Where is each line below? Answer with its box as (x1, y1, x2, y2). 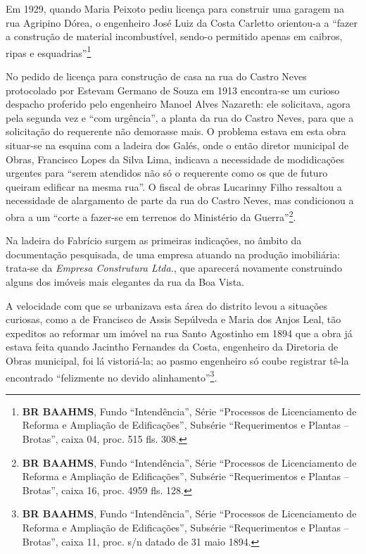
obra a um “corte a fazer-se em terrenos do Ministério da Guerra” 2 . (6, 207, 296, 224)
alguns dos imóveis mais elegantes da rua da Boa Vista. (6, 275, 244, 289)
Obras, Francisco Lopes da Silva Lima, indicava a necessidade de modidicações (6, 151, 344, 166)
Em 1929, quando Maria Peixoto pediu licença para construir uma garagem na (6, 1, 344, 15)
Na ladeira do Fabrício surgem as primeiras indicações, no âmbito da (6, 233, 302, 248)
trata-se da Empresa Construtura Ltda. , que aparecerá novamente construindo (6, 260, 342, 275)
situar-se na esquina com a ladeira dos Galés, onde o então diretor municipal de (6, 138, 349, 152)
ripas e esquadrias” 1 (6, 43, 91, 60)
